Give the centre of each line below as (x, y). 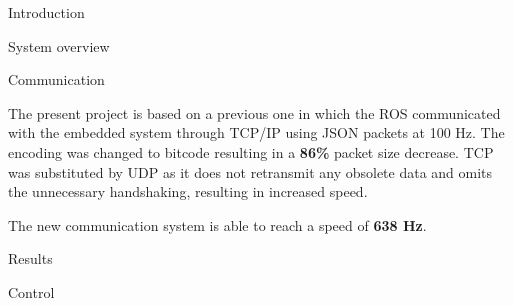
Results (30, 258)
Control (31, 291)
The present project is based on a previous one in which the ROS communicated (254, 112)
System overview (59, 45)
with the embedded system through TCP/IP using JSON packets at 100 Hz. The (256, 132)
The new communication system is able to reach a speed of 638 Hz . (217, 224)
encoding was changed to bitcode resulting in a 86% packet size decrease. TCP (251, 151)
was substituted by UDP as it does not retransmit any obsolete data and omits (250, 171)
